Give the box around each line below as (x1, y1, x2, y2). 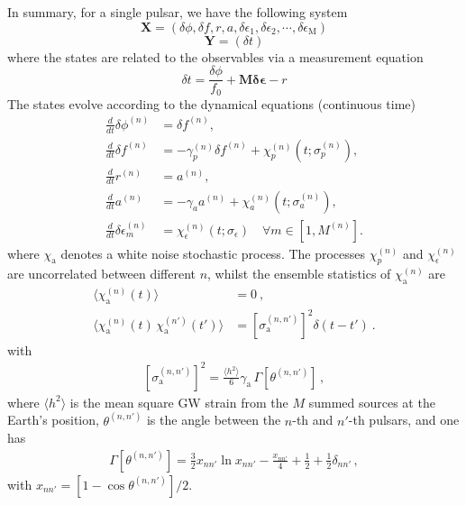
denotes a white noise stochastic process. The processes (60, 243, 366, 262)
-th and (292, 410, 334, 429)
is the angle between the (146, 410, 281, 429)
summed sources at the (308, 392, 435, 411)
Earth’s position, (7, 410, 99, 429)
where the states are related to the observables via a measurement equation (7, 47, 424, 66)
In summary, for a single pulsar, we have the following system (7, 3, 348, 21)
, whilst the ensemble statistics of (207, 264, 391, 283)
